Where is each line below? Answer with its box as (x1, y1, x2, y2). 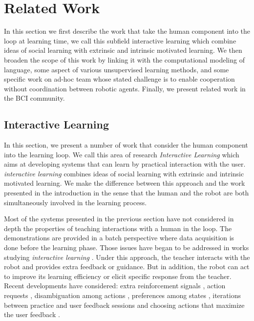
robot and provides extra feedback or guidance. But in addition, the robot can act (4, 261, 250, 272)
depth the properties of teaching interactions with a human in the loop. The (4, 223, 232, 233)
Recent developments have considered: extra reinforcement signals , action (4, 280, 226, 291)
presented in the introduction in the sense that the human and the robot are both (4, 188, 249, 198)
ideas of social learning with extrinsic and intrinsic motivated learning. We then (4, 45, 242, 55)
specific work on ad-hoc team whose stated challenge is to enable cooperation (4, 74, 235, 84)
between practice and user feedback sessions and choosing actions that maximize (4, 300, 245, 310)
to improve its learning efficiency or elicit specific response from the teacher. (4, 271, 232, 281)
